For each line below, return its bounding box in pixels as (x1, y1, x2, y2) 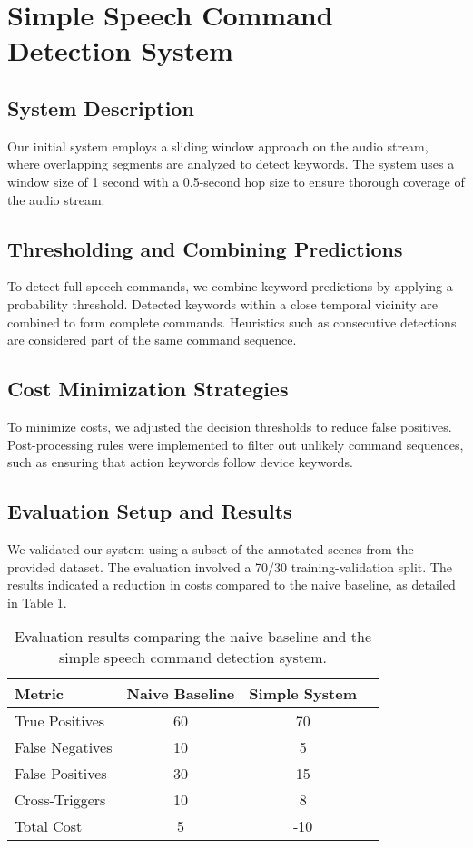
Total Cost (15, 815, 83, 837)
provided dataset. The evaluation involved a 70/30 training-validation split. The (7, 557, 452, 576)
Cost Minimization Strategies (7, 375, 289, 403)
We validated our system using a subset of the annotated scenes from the (7, 539, 414, 558)
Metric (15, 683, 64, 705)
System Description (7, 93, 194, 122)
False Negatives (15, 736, 113, 758)
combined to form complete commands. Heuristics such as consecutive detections (7, 312, 457, 331)
